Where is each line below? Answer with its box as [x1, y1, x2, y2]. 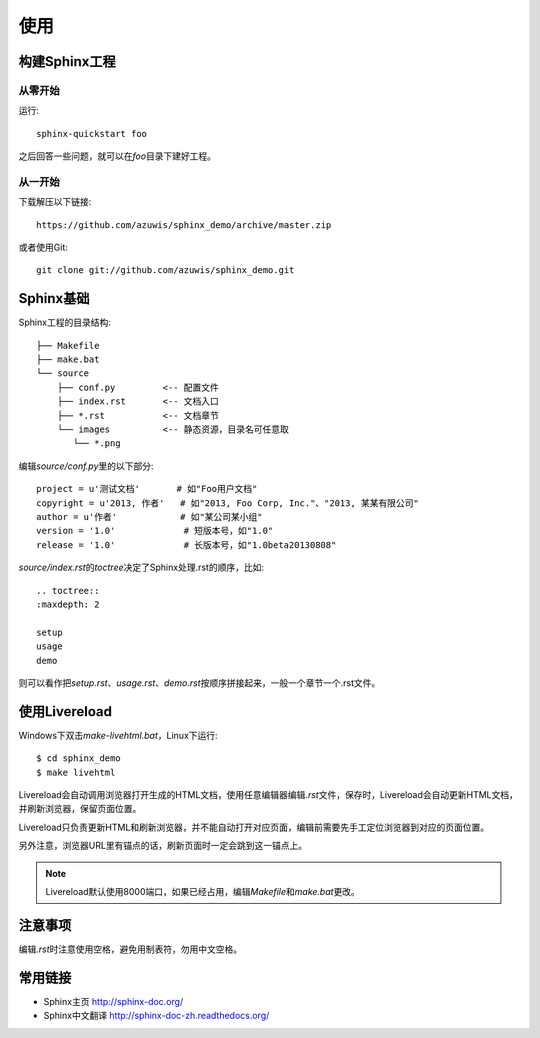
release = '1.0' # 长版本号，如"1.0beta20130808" [36, 539, 337, 550]
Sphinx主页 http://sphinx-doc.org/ [43, 995, 184, 1007]
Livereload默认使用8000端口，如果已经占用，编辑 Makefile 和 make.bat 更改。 [45, 885, 360, 897]
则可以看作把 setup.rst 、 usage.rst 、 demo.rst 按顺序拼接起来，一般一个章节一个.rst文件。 [18, 676, 381, 689]
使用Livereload [18, 703, 113, 720]
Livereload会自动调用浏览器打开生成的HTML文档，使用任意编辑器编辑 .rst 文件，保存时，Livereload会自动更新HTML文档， [18, 788, 519, 800]
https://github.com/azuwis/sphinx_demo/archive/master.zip [36, 219, 332, 230]
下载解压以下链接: [18, 196, 92, 208]
